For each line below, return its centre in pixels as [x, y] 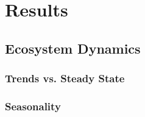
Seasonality [33, 106]
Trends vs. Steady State [65, 78]
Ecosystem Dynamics [73, 48]
